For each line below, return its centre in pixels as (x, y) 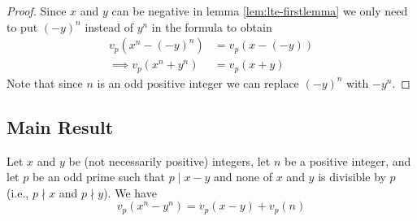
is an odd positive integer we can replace (198, 82)
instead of (109, 26)
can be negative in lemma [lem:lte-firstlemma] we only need (260, 11)
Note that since (45, 82)
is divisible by (352, 177)
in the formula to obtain (212, 26)
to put (22, 26)
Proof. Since (37, 11)
